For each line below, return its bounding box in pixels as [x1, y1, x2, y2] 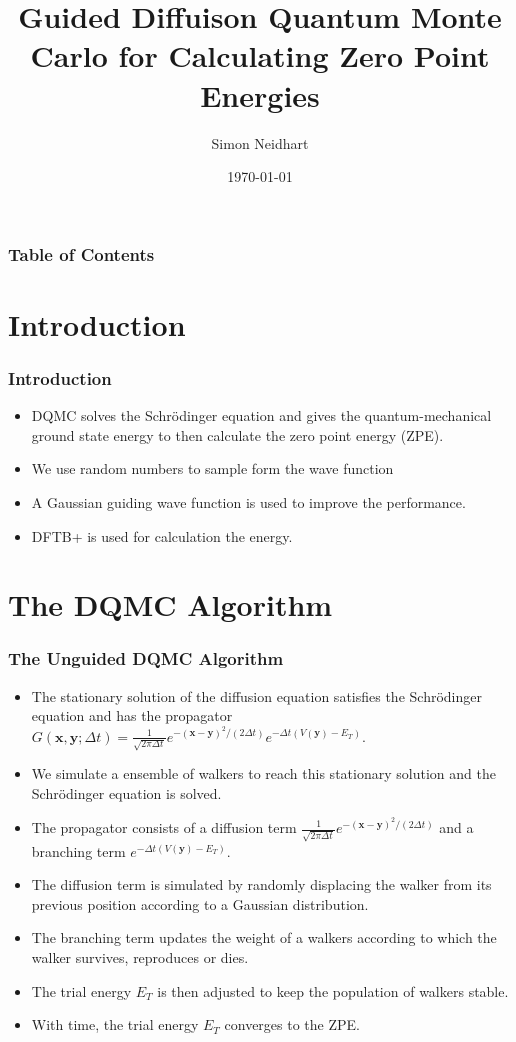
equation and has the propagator [31, 705, 233, 726]
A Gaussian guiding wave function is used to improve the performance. [31, 491, 466, 512]
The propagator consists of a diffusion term [31, 817, 297, 837]
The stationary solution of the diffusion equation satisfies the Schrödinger [31, 685, 482, 706]
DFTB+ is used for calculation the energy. [31, 525, 293, 546]
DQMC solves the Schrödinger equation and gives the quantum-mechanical [31, 405, 492, 426]
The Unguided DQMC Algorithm [8, 646, 284, 671]
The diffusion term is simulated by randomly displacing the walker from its [31, 874, 492, 895]
